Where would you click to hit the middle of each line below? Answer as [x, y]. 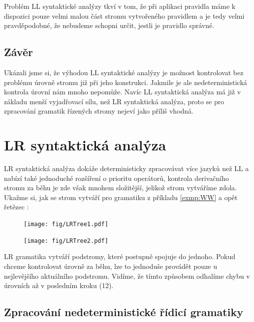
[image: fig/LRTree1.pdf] [66, 224]
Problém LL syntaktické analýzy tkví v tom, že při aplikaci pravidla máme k [120, 6]
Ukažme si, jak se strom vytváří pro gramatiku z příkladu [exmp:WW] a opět [121, 197]
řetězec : [16, 207]
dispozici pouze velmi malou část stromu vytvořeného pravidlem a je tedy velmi [124, 15]
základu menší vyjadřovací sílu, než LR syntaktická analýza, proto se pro [114, 101]
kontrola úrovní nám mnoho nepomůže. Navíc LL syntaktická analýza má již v [123, 92]
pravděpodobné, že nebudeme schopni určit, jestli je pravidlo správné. [109, 25]
